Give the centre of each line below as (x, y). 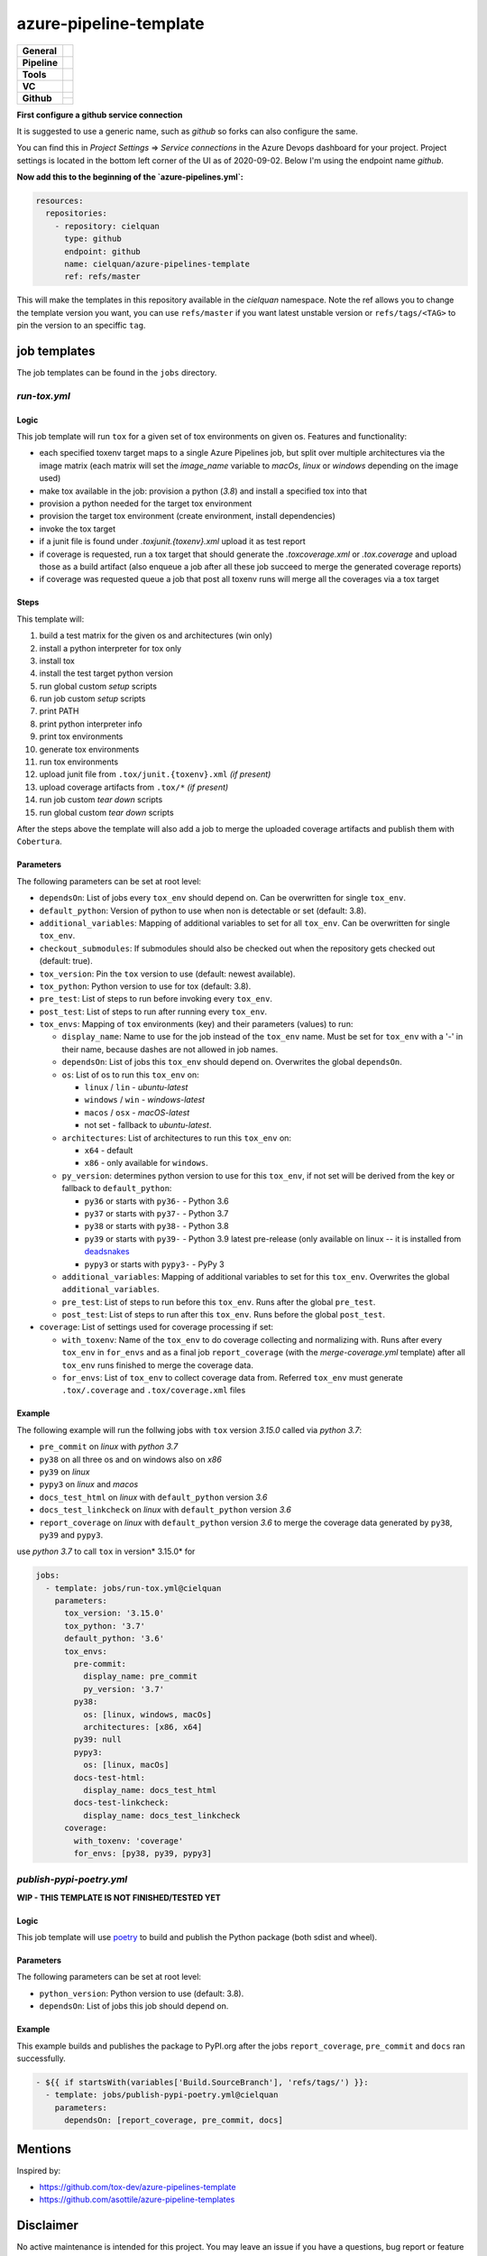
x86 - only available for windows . (147, 1163)
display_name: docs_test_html (149, 1790)
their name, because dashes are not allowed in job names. (170, 1049)
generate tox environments (89, 749)
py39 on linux (64, 1472)
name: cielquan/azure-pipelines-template (157, 264)
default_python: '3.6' (115, 1639)
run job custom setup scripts (92, 698)
